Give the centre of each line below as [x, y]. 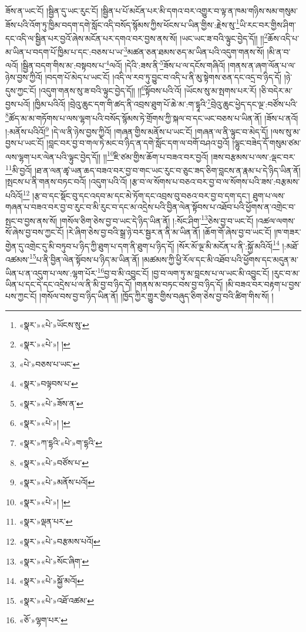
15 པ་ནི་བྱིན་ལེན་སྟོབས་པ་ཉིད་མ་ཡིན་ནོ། [85, 258]
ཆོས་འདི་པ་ [283, 38]
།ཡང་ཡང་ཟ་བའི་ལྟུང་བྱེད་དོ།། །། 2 [224, 37]
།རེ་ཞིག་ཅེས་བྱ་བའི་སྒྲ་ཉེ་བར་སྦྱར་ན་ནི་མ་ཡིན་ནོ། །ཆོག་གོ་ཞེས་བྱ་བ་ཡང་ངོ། [169, 231]
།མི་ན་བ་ [279, 51]
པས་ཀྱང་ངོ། [21, 295]
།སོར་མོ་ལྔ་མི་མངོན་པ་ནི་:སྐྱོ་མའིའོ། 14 [228, 245]
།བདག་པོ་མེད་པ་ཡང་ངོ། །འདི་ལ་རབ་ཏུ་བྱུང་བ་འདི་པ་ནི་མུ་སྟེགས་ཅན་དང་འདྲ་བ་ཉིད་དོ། [163, 77]
